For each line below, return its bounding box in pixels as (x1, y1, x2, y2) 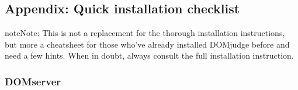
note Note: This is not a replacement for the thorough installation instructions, (5, 27, 285, 39)
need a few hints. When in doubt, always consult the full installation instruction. (5, 49, 294, 62)
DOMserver (5, 74, 61, 88)
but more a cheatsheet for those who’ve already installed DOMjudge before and (5, 38, 290, 50)
